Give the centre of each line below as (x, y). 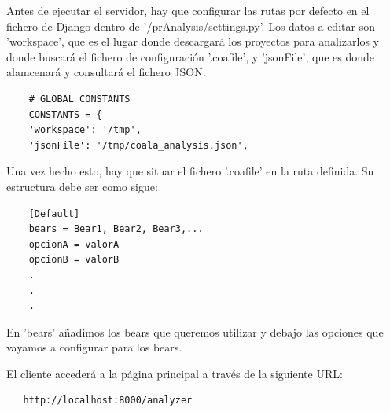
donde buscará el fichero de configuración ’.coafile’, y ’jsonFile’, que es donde (191, 56)
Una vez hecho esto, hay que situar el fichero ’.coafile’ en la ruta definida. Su (190, 171)
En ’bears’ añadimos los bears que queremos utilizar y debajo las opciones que (195, 331)
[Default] (54, 213)
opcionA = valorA (74, 244)
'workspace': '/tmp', (85, 130)
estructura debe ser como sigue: (82, 186)
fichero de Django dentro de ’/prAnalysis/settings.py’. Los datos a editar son (191, 26)
